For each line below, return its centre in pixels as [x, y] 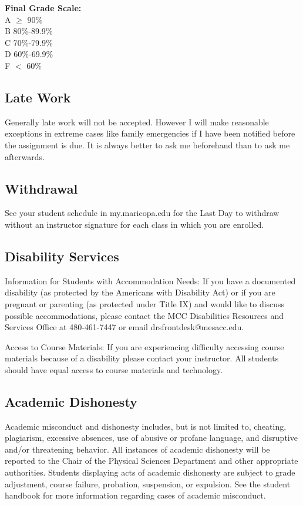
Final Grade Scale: [43, 8]
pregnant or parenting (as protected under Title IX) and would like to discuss [145, 303]
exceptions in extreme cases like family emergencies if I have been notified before [150, 133]
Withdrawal [41, 188]
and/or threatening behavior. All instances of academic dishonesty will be [137, 449]
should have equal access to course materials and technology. [114, 369]
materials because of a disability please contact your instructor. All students [142, 358]
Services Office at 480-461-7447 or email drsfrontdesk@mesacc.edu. [124, 327]
